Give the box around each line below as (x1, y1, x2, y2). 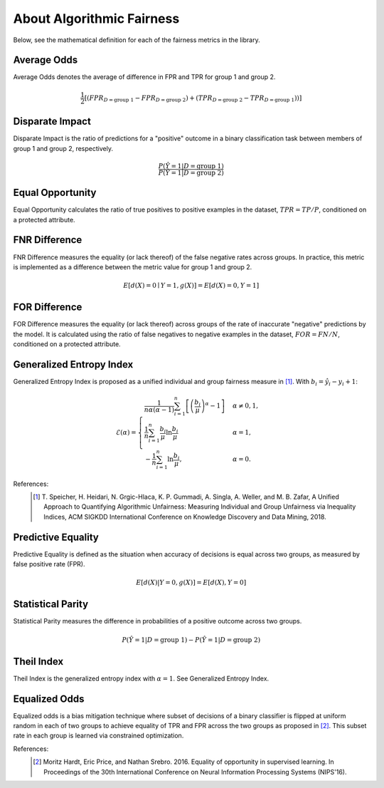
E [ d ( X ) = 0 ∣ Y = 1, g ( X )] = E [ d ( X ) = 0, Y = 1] (123, 281, 260, 290)
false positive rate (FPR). (13, 560, 85, 569)
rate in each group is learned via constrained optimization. (13, 731, 184, 740)
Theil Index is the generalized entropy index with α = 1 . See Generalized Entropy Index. (13, 674, 270, 683)
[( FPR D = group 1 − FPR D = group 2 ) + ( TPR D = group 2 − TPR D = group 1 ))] (84, 93, 302, 103)
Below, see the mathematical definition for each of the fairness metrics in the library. (13, 36, 260, 44)
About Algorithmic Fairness (13, 11, 180, 26)
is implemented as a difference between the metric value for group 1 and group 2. (13, 262, 252, 271)
